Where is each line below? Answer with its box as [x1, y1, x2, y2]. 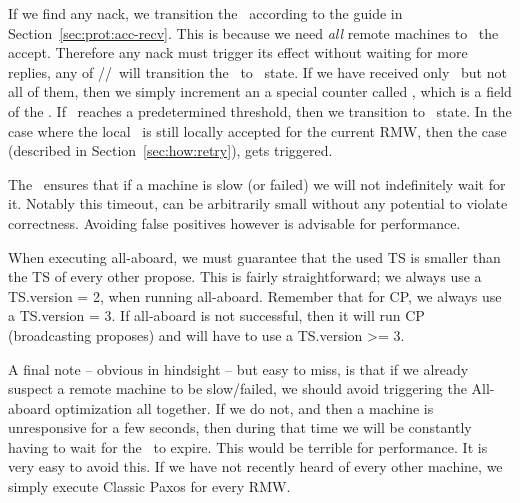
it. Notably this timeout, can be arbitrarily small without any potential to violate [8, 193, 508, 214]
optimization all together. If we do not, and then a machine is [55, 397, 434, 418]
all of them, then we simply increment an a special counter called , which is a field [8, 81, 512, 102]
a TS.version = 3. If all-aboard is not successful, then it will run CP [8, 305, 425, 326]
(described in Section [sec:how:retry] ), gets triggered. [8, 140, 333, 161]
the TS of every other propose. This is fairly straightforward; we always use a [8, 266, 482, 287]
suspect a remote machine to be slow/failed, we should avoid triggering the [8, 378, 467, 399]
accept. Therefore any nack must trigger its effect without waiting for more [8, 42, 468, 63]
